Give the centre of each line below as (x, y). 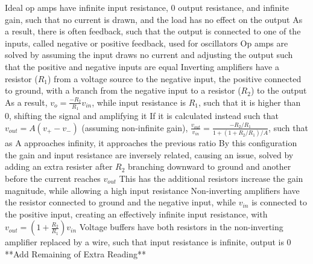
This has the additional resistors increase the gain (211, 178)
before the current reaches (53, 178)
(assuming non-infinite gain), (135, 127)
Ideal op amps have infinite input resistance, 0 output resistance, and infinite (147, 7)
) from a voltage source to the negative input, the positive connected (175, 78)
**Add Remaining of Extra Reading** (75, 253)
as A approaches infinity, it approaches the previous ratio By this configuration (151, 143)
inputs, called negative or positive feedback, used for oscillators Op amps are (147, 43)
